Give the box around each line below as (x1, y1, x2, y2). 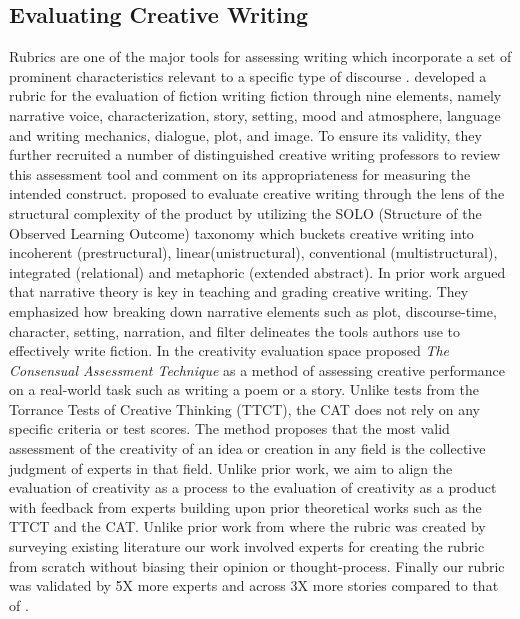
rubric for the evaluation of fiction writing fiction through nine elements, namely (9, 85, 502, 106)
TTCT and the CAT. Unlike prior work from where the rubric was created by (9, 516, 486, 537)
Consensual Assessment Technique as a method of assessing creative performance (9, 359, 506, 380)
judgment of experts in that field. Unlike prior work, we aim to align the (9, 457, 453, 478)
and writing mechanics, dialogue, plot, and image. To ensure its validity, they (9, 124, 482, 145)
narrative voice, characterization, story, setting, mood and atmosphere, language (9, 104, 501, 125)
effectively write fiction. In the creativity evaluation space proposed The (9, 340, 449, 361)
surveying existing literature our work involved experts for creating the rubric (9, 536, 485, 557)
